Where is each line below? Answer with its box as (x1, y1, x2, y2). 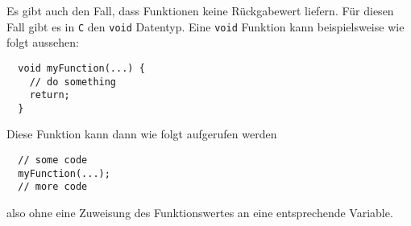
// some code (18, 154, 88, 166)
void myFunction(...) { (18, 62, 145, 74)
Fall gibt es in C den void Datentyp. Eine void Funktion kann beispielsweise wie (6, 18, 405, 35)
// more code (18, 181, 88, 193)
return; (29, 89, 70, 101)
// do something (29, 76, 117, 88)
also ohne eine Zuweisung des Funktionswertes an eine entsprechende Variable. (6, 204, 393, 221)
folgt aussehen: (6, 34, 79, 51)
